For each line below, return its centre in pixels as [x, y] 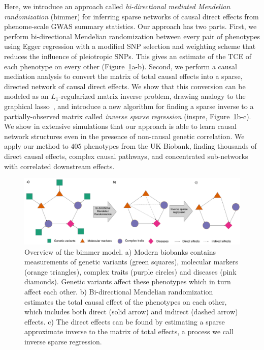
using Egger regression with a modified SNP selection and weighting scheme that [130, 46]
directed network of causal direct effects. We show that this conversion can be [125, 86]
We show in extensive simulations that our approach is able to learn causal [120, 126]
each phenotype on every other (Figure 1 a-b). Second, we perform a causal [121, 66]
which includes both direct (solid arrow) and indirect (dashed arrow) [131, 312]
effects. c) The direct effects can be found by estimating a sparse [125, 321]
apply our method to [36, 146]
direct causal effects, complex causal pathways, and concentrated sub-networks [126, 156]
